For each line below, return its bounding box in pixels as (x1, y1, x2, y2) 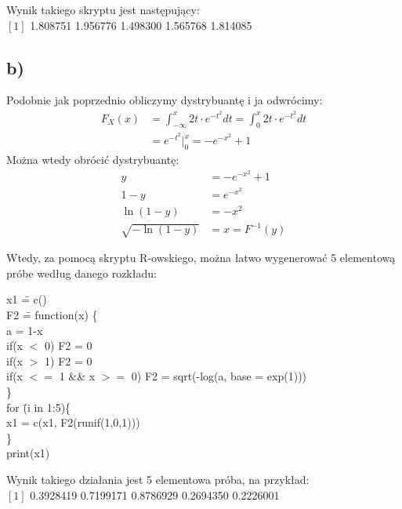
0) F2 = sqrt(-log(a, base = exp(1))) (131, 368, 307, 384)
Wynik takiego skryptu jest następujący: (6, 2, 200, 17)
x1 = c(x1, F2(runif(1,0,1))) (6, 414, 140, 431)
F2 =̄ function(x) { (6, 307, 98, 323)
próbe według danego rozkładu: (6, 264, 157, 281)
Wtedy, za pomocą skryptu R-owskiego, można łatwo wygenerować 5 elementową (6, 249, 396, 266)
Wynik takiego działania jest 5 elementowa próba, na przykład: (6, 471, 310, 487)
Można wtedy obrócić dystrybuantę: (6, 151, 179, 167)
